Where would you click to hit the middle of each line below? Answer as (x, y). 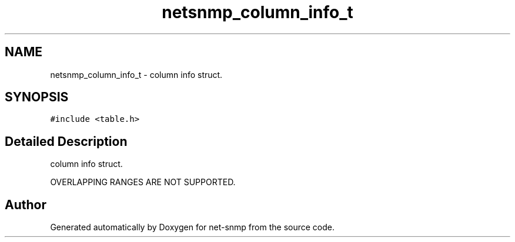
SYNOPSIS (37, 97)
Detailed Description (66, 141)
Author (26, 204)
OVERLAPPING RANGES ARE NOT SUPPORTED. (143, 182)
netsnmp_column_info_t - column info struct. (136, 74)
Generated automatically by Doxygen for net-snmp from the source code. (193, 227)
